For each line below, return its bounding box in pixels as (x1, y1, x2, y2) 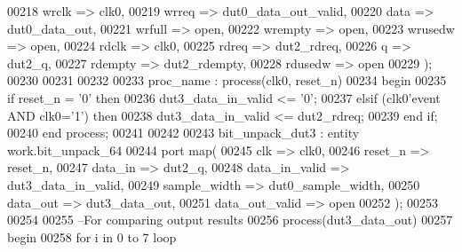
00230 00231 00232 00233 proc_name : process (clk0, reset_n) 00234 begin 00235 (7, 71, 447, 90)
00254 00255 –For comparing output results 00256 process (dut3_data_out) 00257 (7, 210, 453, 229)
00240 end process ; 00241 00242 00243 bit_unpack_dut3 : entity (7, 123, 360, 142)
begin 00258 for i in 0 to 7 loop (7, 227, 177, 246)
